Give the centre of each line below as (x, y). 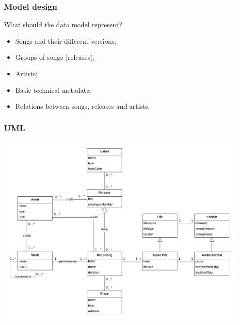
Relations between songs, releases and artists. (83, 106)
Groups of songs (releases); (55, 57)
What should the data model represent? (63, 25)
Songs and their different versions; (66, 41)
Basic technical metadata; (54, 90)
